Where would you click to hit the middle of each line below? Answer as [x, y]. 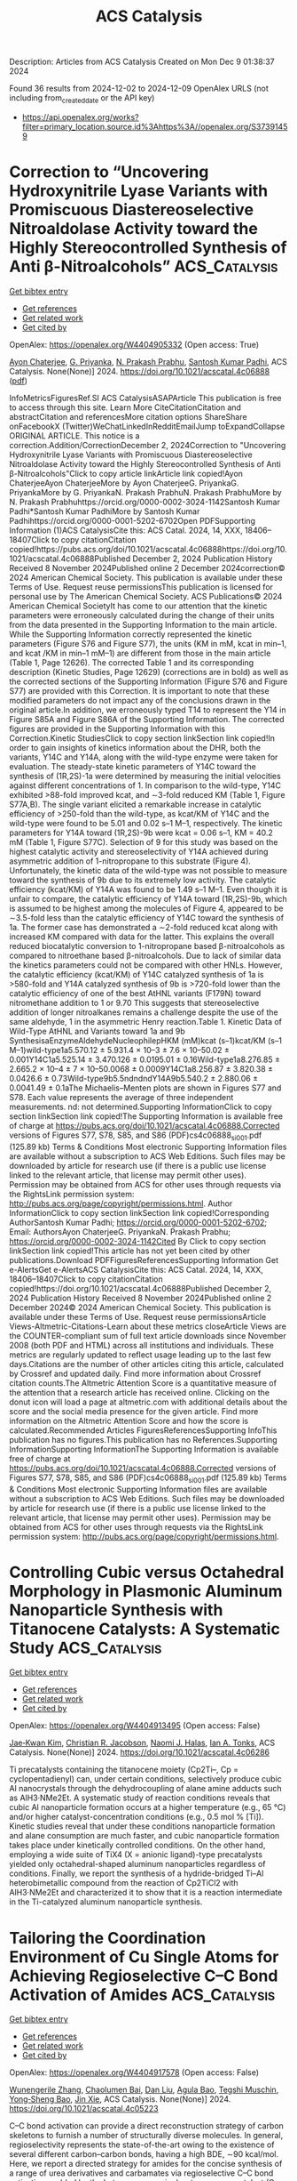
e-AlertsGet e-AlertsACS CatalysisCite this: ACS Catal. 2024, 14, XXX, [137, 1269]
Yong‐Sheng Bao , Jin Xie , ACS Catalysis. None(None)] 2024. [120, 2099]
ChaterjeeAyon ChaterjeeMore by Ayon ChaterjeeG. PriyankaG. [124, 483]
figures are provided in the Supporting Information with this [117, 728]
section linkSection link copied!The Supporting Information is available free [146, 1116]
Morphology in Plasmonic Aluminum [146, 1591]
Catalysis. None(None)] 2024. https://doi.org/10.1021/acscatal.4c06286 [140, 1752]
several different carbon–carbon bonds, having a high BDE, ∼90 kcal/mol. [144, 2154]
